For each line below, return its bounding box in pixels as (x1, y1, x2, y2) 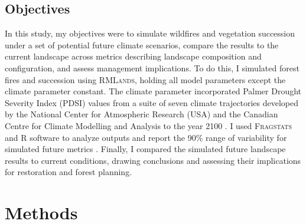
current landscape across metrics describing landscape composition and (5, 50, 262, 62)
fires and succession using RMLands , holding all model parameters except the (5, 73, 286, 85)
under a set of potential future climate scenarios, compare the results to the (5, 38, 279, 51)
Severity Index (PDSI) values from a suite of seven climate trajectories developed (5, 96, 299, 108)
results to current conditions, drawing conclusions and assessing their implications (5, 154, 301, 166)
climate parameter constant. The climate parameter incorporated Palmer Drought (5, 85, 302, 97)
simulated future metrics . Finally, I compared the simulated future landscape (5, 143, 286, 155)
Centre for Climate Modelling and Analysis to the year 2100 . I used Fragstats (5, 119, 292, 131)
